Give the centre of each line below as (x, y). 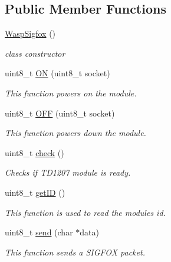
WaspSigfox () (30, 33)
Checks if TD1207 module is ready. (68, 172)
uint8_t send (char (39, 232)
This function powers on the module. (71, 93)
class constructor (35, 53)
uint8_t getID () (35, 192)
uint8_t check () (34, 152)
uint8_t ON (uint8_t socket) (57, 73)
